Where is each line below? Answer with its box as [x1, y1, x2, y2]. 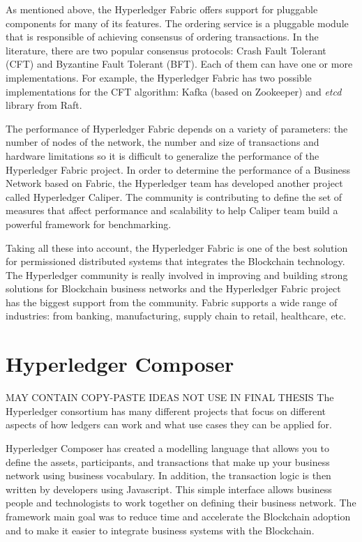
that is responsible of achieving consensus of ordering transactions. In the [6, 29, 319, 44]
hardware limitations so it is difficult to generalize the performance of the [6, 148, 319, 163]
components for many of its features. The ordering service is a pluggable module [6, 15, 349, 30]
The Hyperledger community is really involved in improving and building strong [6, 267, 348, 282]
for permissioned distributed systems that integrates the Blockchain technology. [6, 254, 345, 269]
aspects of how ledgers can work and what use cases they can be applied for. [6, 417, 332, 432]
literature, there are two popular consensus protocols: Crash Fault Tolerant [6, 43, 326, 57]
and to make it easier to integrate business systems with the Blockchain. [6, 522, 315, 537]
